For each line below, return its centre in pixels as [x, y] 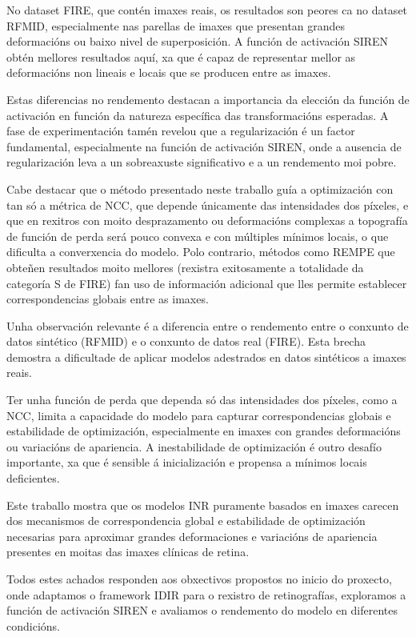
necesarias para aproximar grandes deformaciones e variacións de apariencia [192, 536]
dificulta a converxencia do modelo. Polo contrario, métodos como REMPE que [201, 252]
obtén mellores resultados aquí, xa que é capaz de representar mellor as [181, 56]
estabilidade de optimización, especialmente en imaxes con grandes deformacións [204, 431]
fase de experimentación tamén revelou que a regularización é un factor [181, 131]
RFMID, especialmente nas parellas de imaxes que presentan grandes [176, 25]
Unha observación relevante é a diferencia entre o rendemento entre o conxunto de [208, 325]
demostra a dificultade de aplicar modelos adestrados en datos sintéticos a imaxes [206, 357]
